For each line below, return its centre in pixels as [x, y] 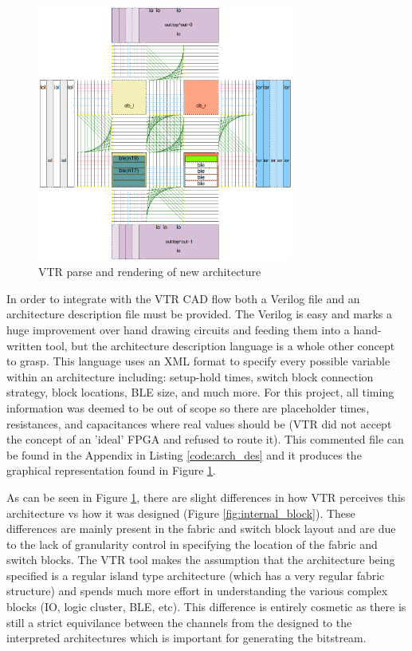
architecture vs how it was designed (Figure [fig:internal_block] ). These [181, 513]
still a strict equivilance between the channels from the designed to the [179, 622]
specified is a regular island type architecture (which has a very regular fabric [196, 575]
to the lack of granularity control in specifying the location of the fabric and [192, 544]
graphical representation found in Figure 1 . [111, 470]
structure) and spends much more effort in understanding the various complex [197, 591]
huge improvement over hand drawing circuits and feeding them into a [178, 329]
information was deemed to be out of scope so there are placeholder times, [188, 407]
